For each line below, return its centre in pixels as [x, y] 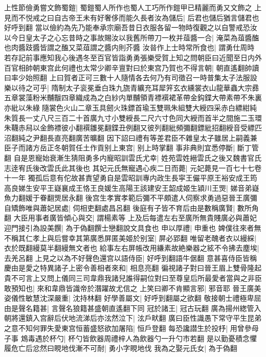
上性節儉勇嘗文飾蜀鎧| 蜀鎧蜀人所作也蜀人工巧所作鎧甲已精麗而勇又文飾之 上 [133, 7]
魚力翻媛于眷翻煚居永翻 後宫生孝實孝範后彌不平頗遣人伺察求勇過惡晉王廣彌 [131, 198]
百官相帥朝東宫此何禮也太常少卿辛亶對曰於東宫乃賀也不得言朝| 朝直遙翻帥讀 [132, 67]
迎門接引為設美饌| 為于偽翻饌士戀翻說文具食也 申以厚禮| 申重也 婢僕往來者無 [133, 228]
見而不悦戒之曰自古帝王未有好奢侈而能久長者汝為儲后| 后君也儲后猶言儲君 [128, 17]
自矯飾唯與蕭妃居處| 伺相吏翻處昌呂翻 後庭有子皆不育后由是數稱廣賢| [120, 207]
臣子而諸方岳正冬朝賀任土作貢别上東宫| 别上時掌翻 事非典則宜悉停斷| [120, 148]
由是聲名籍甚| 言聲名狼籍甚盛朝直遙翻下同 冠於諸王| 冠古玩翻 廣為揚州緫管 [129, 308]
